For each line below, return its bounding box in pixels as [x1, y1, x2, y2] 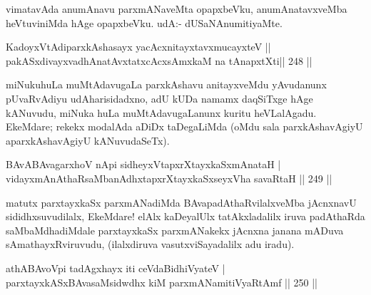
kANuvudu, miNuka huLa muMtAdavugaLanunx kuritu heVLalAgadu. [6, 105, 317, 120]
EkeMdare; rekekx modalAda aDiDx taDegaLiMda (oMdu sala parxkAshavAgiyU [6, 119, 363, 134]
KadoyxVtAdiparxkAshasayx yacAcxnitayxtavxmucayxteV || [6, 39, 271, 54]
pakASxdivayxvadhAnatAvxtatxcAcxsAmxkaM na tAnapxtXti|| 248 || [6, 53, 312, 68]
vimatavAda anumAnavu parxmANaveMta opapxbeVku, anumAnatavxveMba [6, 1, 347, 16]
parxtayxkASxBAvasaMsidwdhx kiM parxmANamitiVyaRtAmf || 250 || [6, 274, 318, 289]
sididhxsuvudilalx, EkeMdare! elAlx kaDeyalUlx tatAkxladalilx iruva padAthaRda [6, 209, 365, 224]
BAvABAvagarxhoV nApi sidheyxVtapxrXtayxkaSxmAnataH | [6, 157, 281, 172]
